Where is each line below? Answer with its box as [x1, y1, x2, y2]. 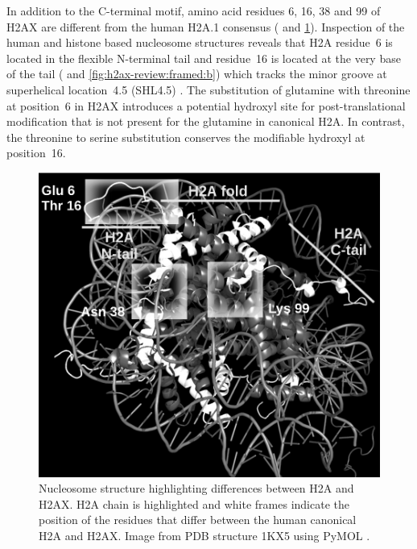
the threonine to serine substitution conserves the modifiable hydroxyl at [6, 128, 365, 145]
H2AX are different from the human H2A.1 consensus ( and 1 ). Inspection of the [6, 18, 405, 35]
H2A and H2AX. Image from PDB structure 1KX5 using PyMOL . [39, 526, 370, 543]
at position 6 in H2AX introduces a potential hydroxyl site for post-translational [6, 97, 406, 114]
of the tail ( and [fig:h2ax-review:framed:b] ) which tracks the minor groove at [6, 65, 387, 82]
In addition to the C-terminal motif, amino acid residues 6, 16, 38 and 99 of [6, 2, 381, 19]
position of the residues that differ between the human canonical [39, 511, 357, 528]
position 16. [6, 144, 66, 161]
